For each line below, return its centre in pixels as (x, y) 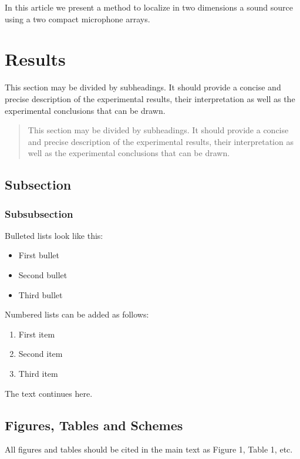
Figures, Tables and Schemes (94, 425)
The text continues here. (49, 393)
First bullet (39, 255)
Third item (38, 374)
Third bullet (41, 294)
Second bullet (43, 275)
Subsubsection (39, 213)
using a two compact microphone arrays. (77, 18)
